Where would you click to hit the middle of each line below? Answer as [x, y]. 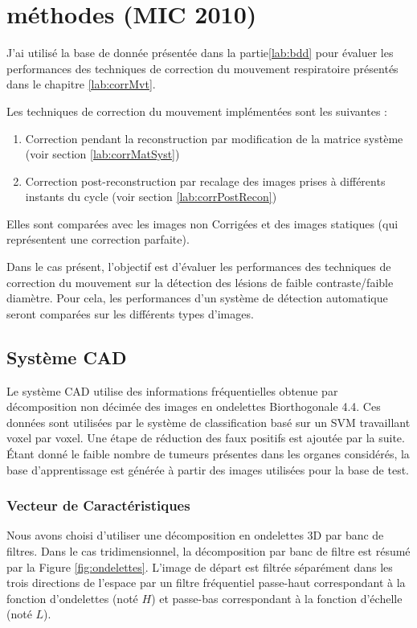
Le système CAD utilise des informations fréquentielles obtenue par [172, 390]
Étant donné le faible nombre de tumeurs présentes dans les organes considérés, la [208, 454]
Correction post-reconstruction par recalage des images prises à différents [205, 181]
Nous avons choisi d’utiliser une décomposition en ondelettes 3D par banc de [195, 535]
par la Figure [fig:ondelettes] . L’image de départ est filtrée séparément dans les [200, 566]
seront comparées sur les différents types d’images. [130, 313]
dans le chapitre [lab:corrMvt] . [81, 84]
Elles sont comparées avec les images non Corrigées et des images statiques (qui [202, 223]
